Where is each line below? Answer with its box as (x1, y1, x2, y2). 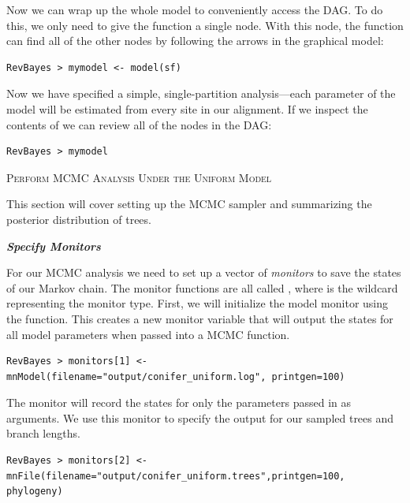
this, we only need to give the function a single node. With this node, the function (6, 17, 404, 33)
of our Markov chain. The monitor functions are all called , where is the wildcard (6, 279, 398, 296)
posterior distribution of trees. (6, 211, 151, 227)
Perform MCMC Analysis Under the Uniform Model (6, 169, 272, 185)
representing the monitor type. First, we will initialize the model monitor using (6, 295, 389, 311)
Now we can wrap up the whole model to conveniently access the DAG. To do (6, 2, 383, 17)
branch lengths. (6, 425, 80, 442)
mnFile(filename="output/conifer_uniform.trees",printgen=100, (6, 470, 345, 482)
